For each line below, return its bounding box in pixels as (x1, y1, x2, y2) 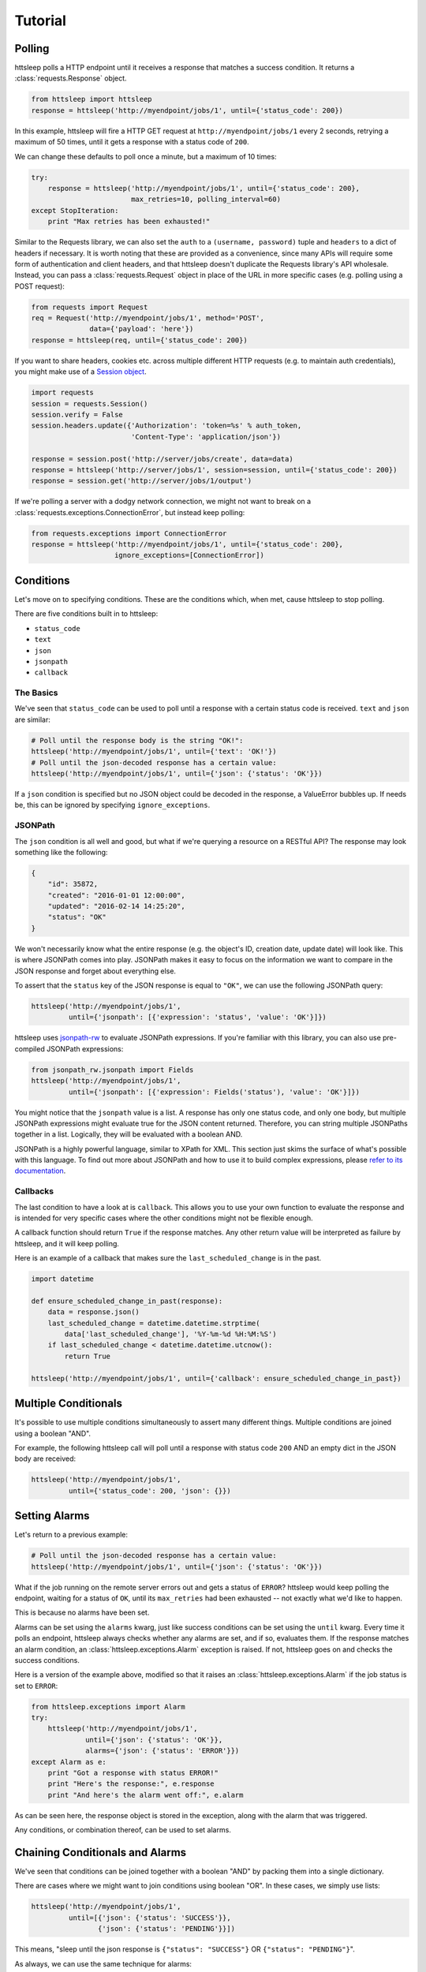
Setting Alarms (14, 1509, 90, 1522)
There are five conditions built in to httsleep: (14, 609, 159, 618)
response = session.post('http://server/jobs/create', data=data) (31, 454, 293, 463)
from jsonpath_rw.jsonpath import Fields (31, 1065, 194, 1074)
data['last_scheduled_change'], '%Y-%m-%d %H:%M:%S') (64, 1330, 277, 1339)
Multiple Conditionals (14, 1397, 122, 1410)
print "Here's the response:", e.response (47, 1780, 215, 1788)
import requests (31, 388, 95, 398)
